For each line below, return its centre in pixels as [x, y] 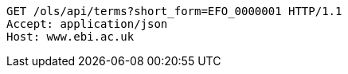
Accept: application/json [87, 24]
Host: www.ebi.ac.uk [70, 37]
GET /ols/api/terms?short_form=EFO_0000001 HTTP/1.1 [174, 11]
